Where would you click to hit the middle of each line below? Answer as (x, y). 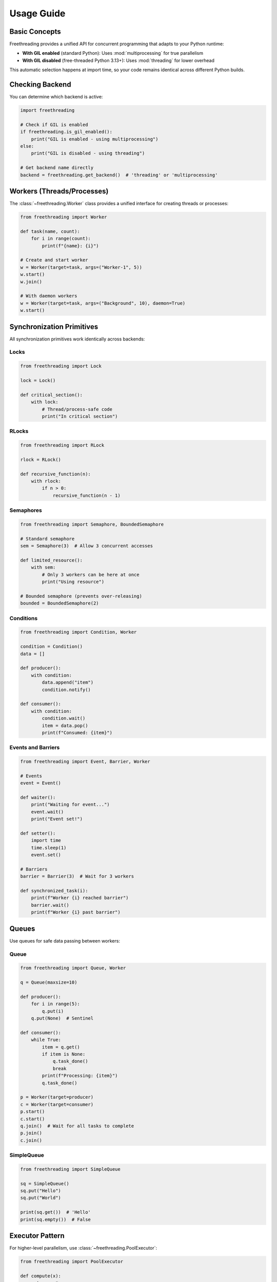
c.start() (33, 1119)
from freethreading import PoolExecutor (72, 1262)
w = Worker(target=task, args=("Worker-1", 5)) (81, 267)
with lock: (45, 402)
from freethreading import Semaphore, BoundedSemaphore (92, 524)
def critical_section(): (52, 395)
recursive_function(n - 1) (86, 495)
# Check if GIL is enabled (54, 125)
